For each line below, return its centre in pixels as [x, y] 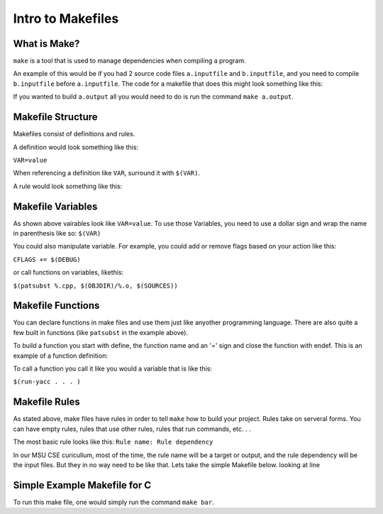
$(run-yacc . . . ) [47, 382]
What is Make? [46, 44]
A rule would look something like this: [68, 186]
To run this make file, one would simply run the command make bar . [113, 502]
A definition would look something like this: [76, 147]
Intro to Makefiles [66, 18]
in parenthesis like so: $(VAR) [57, 233]
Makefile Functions [56, 306]
